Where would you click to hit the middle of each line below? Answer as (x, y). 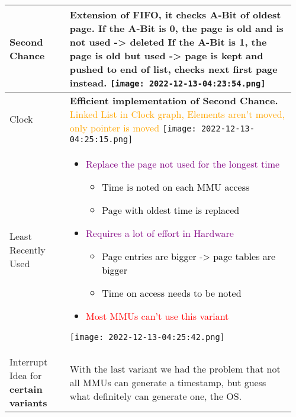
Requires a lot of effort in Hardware (160, 233)
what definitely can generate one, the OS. (156, 396)
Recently (28, 249)
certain (26, 389)
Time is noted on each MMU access (176, 187)
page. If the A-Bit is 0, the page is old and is (176, 28)
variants (28, 402)
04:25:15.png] (101, 139)
